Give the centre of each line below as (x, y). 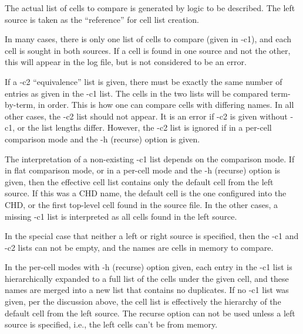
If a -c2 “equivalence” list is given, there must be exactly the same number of (144, 81)
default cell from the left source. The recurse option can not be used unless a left (150, 313)
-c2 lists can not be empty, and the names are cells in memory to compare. (139, 247)
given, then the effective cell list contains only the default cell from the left (139, 181)
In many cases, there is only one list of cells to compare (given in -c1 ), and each (148, 39)
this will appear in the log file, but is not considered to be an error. (126, 62)
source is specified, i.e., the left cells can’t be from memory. (111, 324)
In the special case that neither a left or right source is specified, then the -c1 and (152, 236)
